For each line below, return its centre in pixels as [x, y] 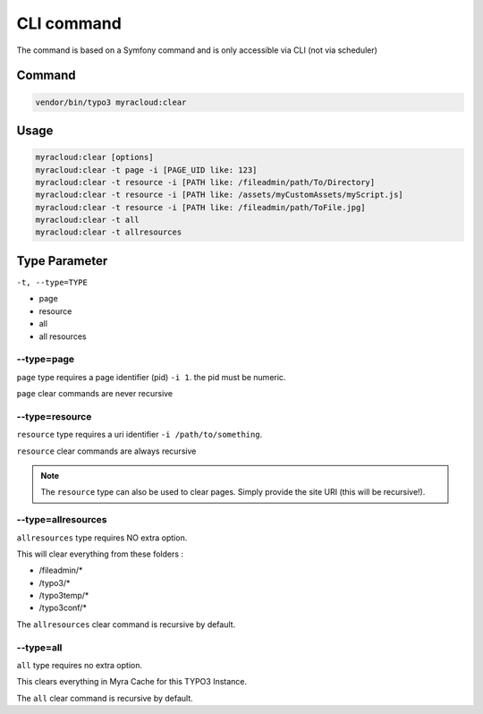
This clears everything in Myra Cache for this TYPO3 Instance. [132, 682]
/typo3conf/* [63, 608]
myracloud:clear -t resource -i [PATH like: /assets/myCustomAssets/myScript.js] [220, 195]
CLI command [69, 23]
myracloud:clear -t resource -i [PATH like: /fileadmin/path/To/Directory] [205, 182]
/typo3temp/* [64, 596]
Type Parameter [62, 261]
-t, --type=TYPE [52, 282]
